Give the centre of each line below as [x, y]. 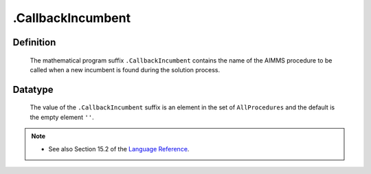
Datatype [33, 89]
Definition [34, 42]
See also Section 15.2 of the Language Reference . [119, 149]
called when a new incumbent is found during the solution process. [125, 69]
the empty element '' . [62, 117]
